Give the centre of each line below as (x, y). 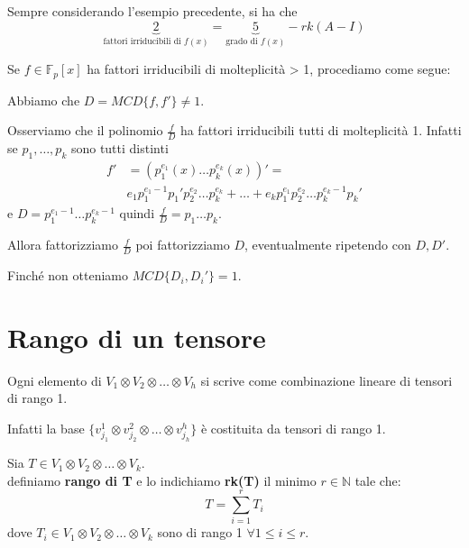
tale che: (378, 480)
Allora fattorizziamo (63, 245)
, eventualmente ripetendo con (327, 245)
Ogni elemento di (55, 380)
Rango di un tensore (137, 337)
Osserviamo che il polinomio (85, 130)
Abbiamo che (44, 100)
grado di (242, 42)
